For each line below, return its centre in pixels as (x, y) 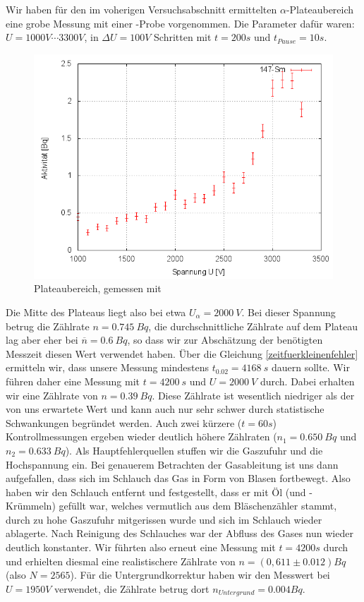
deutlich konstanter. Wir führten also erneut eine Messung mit (141, 547)
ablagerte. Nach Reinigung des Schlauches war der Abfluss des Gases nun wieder (180, 533)
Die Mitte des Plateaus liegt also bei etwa (96, 312)
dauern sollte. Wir (310, 367)
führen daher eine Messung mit (73, 381)
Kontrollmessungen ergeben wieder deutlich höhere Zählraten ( (141, 437)
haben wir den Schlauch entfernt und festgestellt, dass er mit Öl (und (156, 492)
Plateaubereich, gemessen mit (98, 288)
